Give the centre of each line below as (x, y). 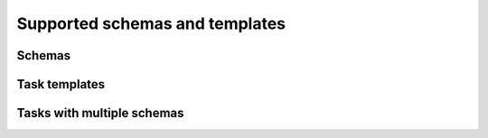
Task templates (61, 84)
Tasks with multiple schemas (100, 113)
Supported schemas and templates (151, 23)
